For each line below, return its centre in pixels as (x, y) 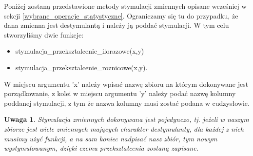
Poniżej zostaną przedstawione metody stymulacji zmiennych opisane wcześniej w (125, 6)
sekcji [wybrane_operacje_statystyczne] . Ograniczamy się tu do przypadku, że (121, 15)
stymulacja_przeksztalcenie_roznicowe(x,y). (81, 67)
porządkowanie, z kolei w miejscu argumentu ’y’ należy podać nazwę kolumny (120, 93)
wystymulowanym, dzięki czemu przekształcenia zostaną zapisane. (101, 148)
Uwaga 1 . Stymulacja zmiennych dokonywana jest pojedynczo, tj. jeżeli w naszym (126, 119)
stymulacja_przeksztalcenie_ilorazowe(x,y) (80, 51)
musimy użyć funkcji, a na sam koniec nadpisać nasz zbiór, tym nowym (111, 138)
